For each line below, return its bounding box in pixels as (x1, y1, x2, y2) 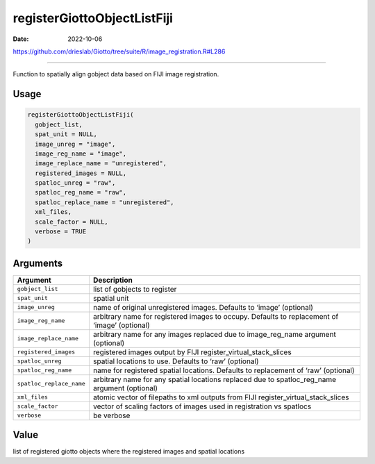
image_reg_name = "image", (35, 149, 127, 158)
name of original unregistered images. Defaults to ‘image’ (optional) (92, 302, 314, 312)
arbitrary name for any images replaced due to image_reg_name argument (92, 329, 336, 339)
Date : (12, 35, 29, 43)
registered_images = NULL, (35, 169, 127, 177)
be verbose (92, 411, 131, 420)
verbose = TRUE (35, 228, 87, 235)
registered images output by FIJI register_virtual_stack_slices (92, 347, 292, 357)
